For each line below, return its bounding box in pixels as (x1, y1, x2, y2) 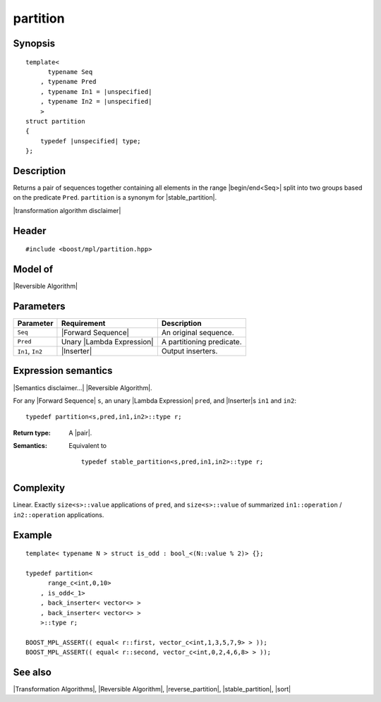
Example (13, 529, 52, 541)
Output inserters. (161, 346, 218, 356)
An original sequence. (161, 327, 234, 337)
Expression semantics (13, 365, 113, 377)
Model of (13, 263, 54, 275)
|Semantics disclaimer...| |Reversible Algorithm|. (13, 383, 152, 392)
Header (13, 224, 47, 236)
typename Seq (47, 68, 93, 75)
